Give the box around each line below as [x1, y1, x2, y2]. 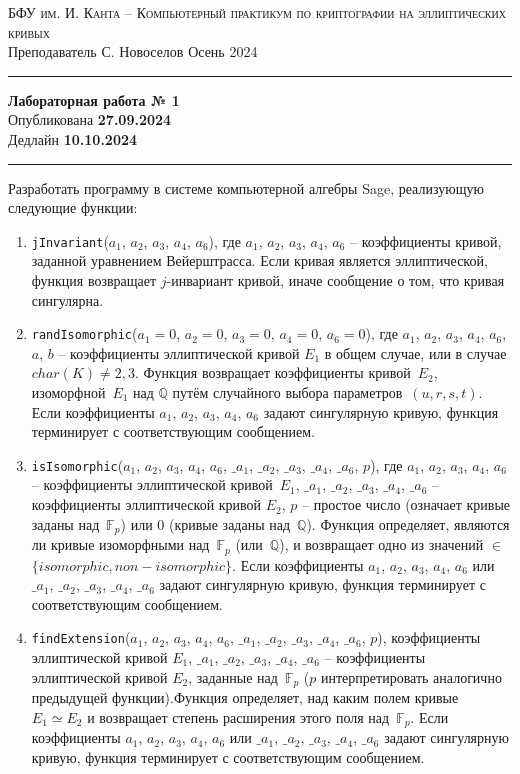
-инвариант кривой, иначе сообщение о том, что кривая [166, 270, 505, 290]
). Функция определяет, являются [306, 513, 510, 534]
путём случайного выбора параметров [172, 382, 403, 403]
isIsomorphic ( [31, 454, 124, 475]
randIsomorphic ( [31, 323, 138, 344]
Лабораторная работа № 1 [8, 89, 180, 110]
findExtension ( [31, 627, 131, 648]
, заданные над [188, 666, 278, 687]
